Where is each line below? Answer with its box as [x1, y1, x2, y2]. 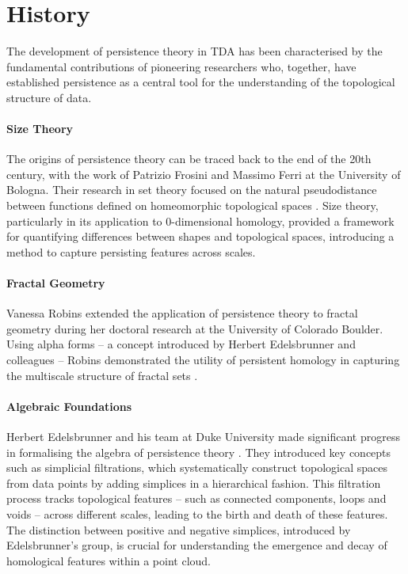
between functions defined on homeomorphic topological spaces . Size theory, [6, 197, 379, 214]
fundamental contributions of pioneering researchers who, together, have [6, 58, 357, 74]
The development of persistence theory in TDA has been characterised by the [6, 43, 383, 59]
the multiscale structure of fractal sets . [6, 367, 198, 383]
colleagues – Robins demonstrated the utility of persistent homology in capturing [6, 352, 400, 368]
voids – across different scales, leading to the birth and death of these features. [6, 505, 388, 522]
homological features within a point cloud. [6, 552, 211, 568]
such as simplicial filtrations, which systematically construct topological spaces [6, 459, 388, 476]
